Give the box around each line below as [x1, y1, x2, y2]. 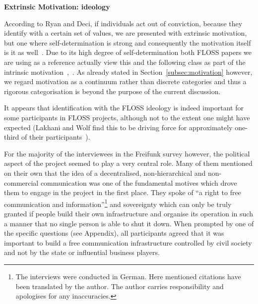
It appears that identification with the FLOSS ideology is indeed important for [4, 102, 244, 113]
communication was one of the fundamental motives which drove [40, 177, 237, 188]
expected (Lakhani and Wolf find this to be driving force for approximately [4, 122, 233, 132]
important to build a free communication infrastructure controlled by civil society [4, 237, 252, 248]
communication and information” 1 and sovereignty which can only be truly [4, 197, 232, 209]
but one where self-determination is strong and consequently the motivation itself [4, 37, 251, 48]
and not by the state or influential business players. [4, 247, 160, 257]
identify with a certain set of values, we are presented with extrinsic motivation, [4, 28, 247, 38]
